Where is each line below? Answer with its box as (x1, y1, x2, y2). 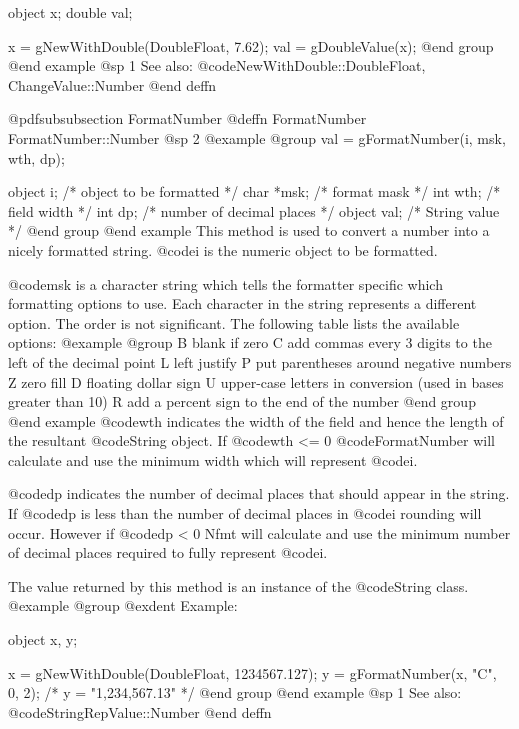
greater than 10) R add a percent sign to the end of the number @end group (8, 391, 476, 412)
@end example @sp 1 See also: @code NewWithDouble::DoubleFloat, (8, 55, 426, 76)
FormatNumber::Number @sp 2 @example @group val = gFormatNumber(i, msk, (8, 127, 506, 148)
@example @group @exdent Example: (8, 595, 238, 616)
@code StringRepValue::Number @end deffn (8, 701, 272, 722)
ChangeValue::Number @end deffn (8, 74, 217, 95)
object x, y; (8, 629, 78, 650)
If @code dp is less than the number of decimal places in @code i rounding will (8, 503, 482, 524)
